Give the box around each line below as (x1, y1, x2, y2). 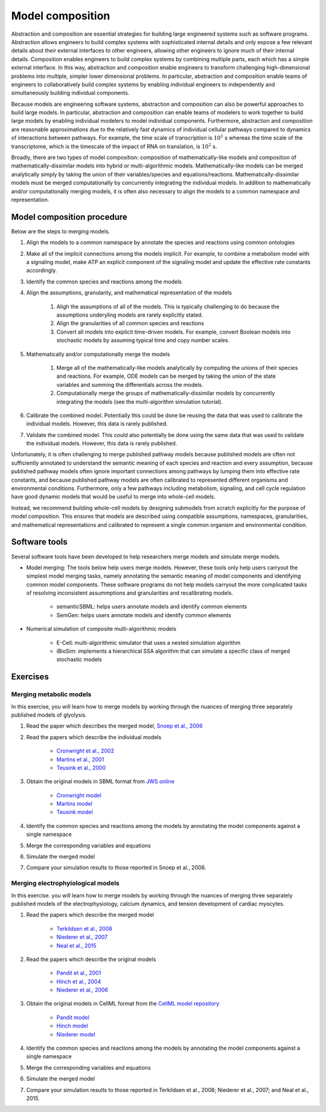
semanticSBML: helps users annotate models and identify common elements (56, 603, 248, 610)
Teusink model (56, 809, 93, 816)
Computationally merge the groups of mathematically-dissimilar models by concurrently (56, 390, 275, 397)
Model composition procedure (11, 212, 128, 222)
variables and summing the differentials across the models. (56, 381, 203, 388)
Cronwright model (56, 792, 102, 799)
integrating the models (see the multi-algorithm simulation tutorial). (56, 398, 223, 405)
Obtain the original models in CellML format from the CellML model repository (26, 1000, 220, 1007)
